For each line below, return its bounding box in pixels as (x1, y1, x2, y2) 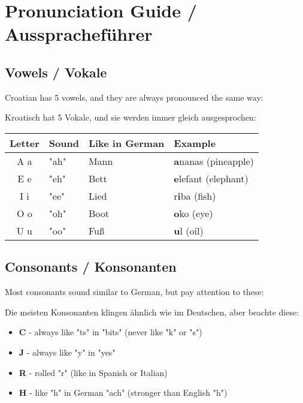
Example (174, 136, 216, 150)
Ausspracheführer (5, 22, 153, 46)
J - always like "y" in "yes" (19, 345, 116, 358)
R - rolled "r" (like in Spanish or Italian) (19, 366, 168, 378)
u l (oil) (174, 223, 204, 237)
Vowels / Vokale (5, 62, 107, 81)
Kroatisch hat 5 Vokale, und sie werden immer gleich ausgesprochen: (5, 111, 256, 124)
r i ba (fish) (174, 188, 216, 203)
